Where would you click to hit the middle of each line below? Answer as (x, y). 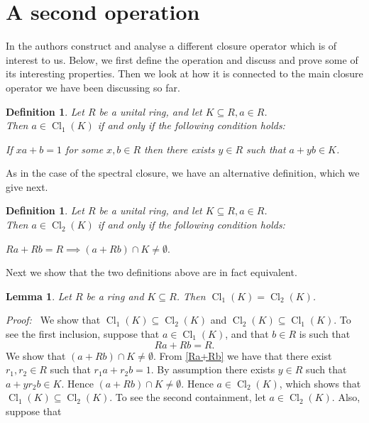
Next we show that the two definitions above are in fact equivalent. (152, 272)
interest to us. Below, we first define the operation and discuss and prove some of (182, 59)
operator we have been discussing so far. (93, 87)
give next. (27, 186)
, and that (247, 334)
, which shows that (320, 383)
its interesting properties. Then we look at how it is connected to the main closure (184, 73)
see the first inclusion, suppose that (83, 334)
